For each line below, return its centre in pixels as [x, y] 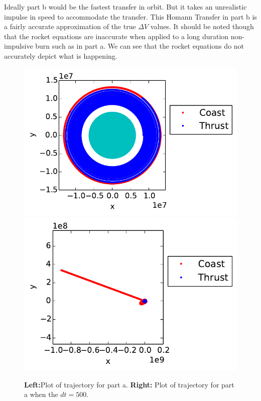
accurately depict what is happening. [61, 55]
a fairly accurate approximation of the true [70, 26]
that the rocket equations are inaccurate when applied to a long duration [116, 36]
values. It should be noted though [202, 26]
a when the [41, 394]
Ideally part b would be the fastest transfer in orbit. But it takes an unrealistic [125, 7]
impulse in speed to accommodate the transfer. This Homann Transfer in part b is [130, 16]
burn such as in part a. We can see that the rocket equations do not [140, 46]
